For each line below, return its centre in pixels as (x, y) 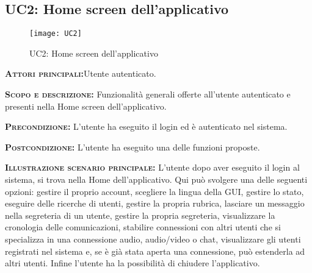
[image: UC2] (56, 34)
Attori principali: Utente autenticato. (81, 73)
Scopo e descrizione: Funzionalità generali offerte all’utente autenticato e (148, 94)
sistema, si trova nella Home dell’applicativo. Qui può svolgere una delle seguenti (156, 179)
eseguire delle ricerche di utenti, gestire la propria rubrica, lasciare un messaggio (155, 203)
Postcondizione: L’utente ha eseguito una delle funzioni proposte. (132, 147)
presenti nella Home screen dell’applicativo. (86, 106)
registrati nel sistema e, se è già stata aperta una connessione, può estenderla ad (155, 251)
